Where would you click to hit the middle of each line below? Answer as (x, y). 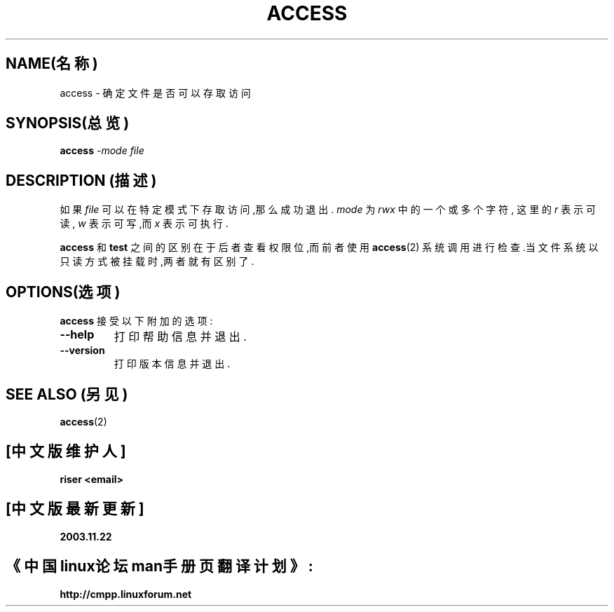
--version (82, 351)
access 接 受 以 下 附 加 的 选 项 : (136, 321)
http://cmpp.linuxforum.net (126, 594)
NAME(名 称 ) (52, 64)
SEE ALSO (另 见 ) (67, 394)
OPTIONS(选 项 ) (63, 292)
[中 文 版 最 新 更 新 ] (75, 509)
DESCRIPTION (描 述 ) (81, 180)
